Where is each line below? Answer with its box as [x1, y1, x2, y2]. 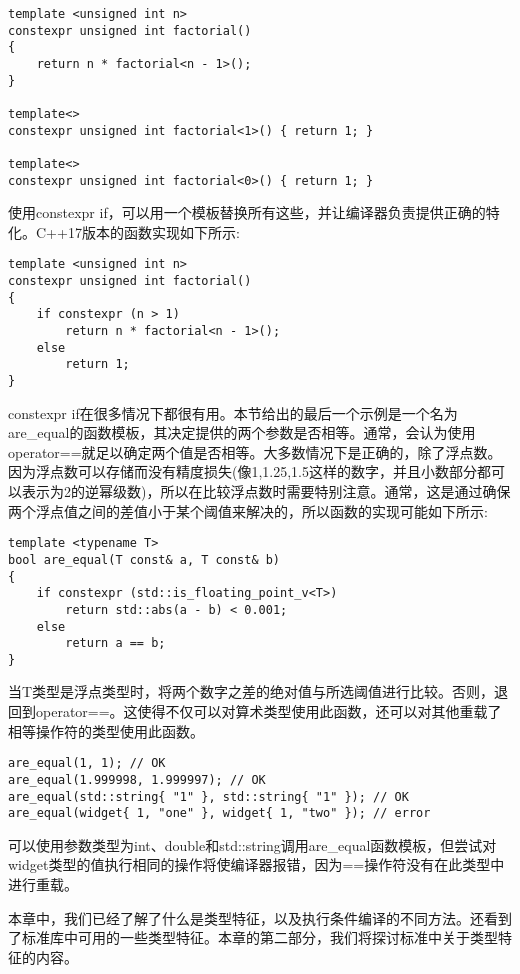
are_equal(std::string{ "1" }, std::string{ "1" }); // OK [8, 789, 409, 804]
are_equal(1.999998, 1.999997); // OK [8, 772, 266, 787]
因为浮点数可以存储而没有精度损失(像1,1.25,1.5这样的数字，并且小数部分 [8, 461, 478, 482]
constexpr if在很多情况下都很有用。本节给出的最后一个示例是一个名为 [8, 402, 458, 423]
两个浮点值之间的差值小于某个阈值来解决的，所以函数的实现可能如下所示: [8, 500, 488, 521]
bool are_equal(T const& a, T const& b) [8, 552, 281, 567]
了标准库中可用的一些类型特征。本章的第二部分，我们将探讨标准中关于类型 [8, 927, 498, 948]
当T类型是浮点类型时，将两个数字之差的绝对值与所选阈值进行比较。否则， [8, 681, 495, 702]
